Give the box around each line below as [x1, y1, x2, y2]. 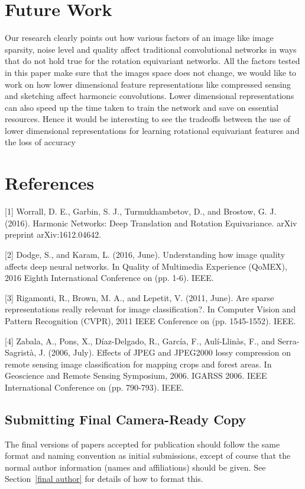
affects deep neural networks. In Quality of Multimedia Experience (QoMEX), [5, 260, 287, 272]
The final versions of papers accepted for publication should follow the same [5, 437, 280, 450]
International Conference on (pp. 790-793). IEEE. [5, 381, 184, 393]
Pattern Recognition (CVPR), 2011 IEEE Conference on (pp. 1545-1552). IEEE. [5, 314, 296, 327]
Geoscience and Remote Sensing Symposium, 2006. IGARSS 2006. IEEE [5, 369, 267, 382]
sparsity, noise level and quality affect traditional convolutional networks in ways [5, 43, 297, 55]
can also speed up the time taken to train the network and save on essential [5, 101, 279, 113]
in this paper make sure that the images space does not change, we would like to [5, 66, 297, 78]
